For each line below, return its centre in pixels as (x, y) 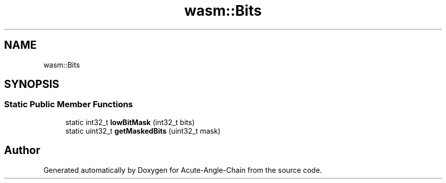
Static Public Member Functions (69, 104)
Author (22, 150)
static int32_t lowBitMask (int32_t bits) (130, 122)
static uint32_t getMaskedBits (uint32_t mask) (143, 131)
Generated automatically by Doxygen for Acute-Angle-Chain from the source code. (183, 170)
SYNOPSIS (32, 84)
